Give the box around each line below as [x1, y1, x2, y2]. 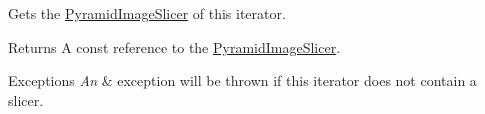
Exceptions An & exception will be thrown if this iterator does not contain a [8, 70, 477, 91]
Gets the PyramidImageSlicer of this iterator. [8, 3, 286, 23]
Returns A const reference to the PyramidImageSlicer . [8, 36, 341, 57]
